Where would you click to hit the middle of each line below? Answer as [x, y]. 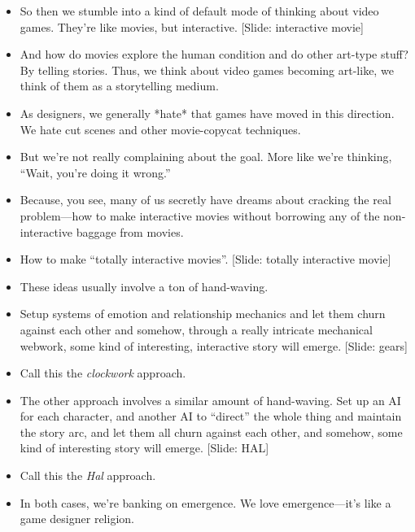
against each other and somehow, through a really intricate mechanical [196, 329]
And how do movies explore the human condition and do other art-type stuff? [214, 54]
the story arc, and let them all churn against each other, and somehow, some [211, 432]
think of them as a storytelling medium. [119, 86]
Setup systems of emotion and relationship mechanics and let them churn [203, 314]
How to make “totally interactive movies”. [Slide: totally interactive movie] [205, 259]
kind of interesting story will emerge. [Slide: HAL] [144, 448]
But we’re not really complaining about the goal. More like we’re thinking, [206, 157]
